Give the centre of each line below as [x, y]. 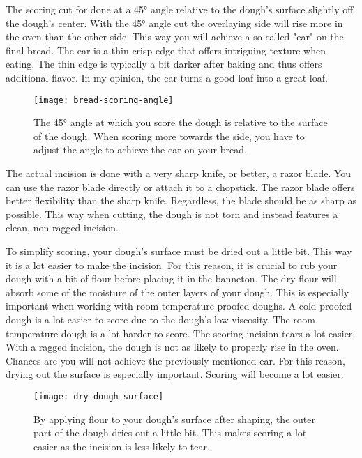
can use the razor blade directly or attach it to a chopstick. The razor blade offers [180, 186]
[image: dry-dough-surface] [99, 396]
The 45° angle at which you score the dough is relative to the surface [181, 122]
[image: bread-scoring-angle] [104, 100]
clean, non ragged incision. [62, 228]
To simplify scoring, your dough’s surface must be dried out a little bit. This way [179, 251]
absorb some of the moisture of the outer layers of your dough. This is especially [178, 292]
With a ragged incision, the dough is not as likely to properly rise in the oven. [172, 347]
